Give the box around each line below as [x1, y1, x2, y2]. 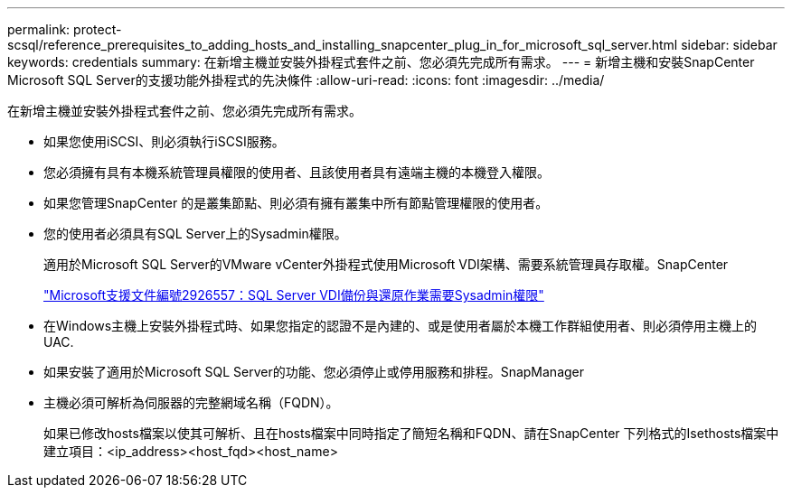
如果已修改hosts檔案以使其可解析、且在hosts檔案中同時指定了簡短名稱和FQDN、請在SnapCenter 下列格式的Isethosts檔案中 [43, 425, 779, 441]
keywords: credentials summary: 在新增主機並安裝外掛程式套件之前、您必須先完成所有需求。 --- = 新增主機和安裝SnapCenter [7, 54, 755, 70]
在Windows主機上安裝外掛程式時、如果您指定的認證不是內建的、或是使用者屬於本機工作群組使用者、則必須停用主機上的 [43, 318, 758, 333]
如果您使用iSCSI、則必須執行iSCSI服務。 [43, 134, 285, 149]
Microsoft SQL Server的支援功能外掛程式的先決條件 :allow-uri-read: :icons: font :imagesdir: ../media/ [7, 72, 605, 88]
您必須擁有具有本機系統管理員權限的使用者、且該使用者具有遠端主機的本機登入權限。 [43, 164, 550, 180]
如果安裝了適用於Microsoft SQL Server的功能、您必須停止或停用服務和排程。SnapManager [43, 364, 585, 379]
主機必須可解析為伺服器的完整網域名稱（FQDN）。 [43, 395, 339, 410]
